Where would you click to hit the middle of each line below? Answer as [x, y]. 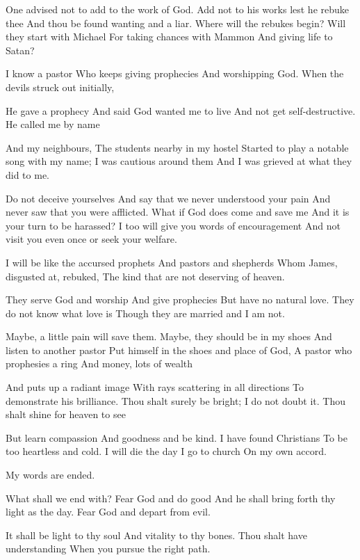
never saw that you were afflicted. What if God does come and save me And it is [178, 212]
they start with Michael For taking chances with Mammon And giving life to [169, 37]
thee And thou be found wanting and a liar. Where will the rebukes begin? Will [176, 23]
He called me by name [53, 124]
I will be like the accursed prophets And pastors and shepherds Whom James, [172, 262]
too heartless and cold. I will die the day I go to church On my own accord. [166, 451]
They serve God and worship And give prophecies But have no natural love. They [180, 299]
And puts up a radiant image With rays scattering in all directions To [155, 387]
